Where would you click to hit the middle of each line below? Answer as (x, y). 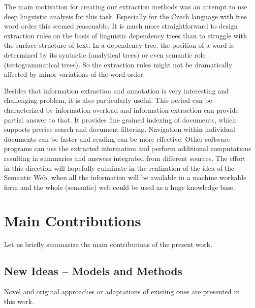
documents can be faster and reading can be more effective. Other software (117, 139)
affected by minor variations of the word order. (75, 74)
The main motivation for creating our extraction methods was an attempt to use (126, 6)
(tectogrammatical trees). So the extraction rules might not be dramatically (118, 64)
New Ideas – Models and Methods (93, 271)
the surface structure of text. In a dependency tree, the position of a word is (119, 45)
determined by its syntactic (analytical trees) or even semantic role (105, 54)
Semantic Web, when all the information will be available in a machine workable (125, 177)
